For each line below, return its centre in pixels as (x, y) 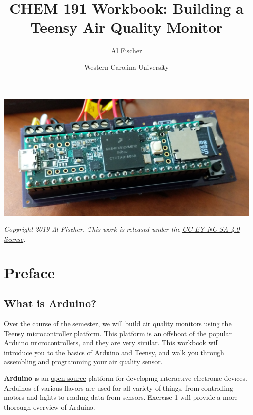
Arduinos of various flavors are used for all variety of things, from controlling (118, 387)
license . (15, 238)
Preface (29, 272)
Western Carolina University (126, 66)
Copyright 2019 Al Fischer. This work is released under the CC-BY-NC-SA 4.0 (122, 229)
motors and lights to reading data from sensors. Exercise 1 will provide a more (121, 397)
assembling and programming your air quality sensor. (83, 362)
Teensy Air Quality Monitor (126, 27)
